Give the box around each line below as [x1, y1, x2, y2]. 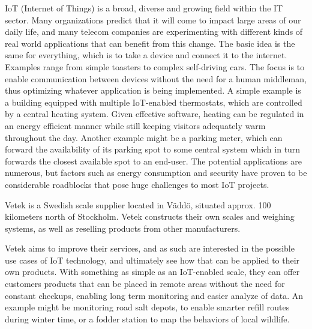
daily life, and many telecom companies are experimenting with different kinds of [5, 25, 303, 38]
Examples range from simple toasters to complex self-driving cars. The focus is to [5, 60, 305, 73]
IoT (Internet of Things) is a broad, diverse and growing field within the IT [5, 2, 283, 14]
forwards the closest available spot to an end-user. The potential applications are [5, 154, 302, 167]
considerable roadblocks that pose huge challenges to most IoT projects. [5, 178, 269, 190]
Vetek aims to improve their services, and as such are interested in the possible [5, 242, 295, 255]
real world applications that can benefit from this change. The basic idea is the [5, 37, 295, 49]
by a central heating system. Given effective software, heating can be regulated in [5, 107, 304, 120]
